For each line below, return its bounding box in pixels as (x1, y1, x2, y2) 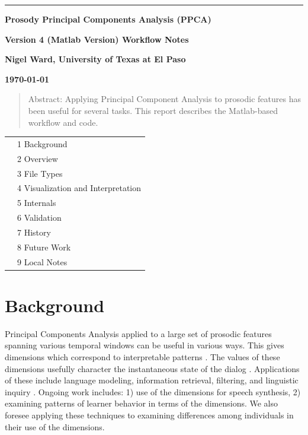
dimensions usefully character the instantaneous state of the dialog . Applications (5, 362, 300, 374)
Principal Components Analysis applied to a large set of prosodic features (5, 327, 272, 339)
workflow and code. (28, 116, 98, 128)
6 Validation (17, 211, 62, 224)
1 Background (17, 137, 68, 150)
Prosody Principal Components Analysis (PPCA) (5, 13, 211, 25)
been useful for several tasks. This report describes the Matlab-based (28, 104, 278, 116)
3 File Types (17, 167, 63, 179)
